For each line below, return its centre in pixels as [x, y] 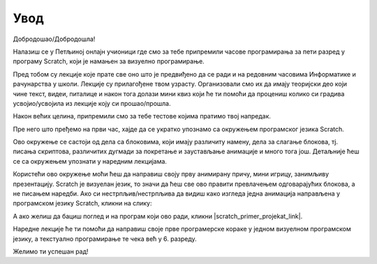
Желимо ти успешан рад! [51, 251]
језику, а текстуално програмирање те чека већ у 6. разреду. [105, 239]
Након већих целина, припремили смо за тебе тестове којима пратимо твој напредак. [142, 116]
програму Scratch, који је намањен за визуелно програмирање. [109, 61]
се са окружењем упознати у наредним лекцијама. [90, 161]
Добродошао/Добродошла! [54, 39]
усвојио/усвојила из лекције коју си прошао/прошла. [92, 103]
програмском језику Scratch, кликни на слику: [83, 203]
